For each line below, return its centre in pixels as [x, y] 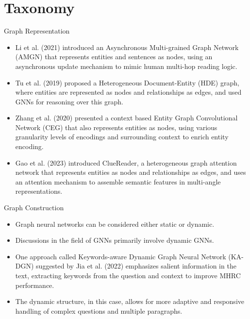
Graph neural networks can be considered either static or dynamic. [115, 224]
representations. [39, 191]
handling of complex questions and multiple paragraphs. [99, 311]
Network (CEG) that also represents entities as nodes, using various [116, 127]
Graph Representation [37, 31]
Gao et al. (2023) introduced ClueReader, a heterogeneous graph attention [126, 162]
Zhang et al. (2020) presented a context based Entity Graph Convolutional [126, 118]
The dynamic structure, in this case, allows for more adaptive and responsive [130, 301]
